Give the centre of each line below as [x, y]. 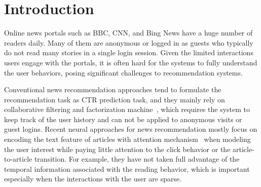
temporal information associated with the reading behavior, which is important [127, 169]
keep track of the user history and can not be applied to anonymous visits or [123, 119]
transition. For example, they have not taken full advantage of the [137, 159]
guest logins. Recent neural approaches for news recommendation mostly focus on [131, 129]
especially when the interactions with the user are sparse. [93, 179]
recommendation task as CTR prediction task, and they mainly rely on [115, 99]
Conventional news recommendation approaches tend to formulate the [113, 89]
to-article [18, 159]
